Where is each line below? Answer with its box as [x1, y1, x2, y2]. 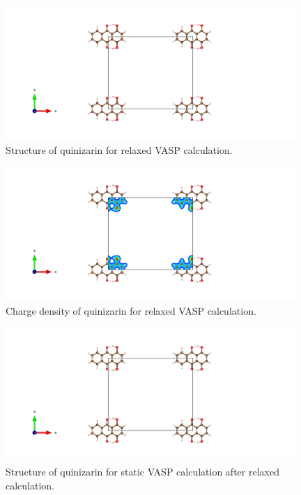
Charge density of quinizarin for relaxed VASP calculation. [6, 303, 256, 317]
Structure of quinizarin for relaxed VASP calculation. [6, 142, 233, 157]
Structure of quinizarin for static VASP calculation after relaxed [6, 464, 279, 479]
